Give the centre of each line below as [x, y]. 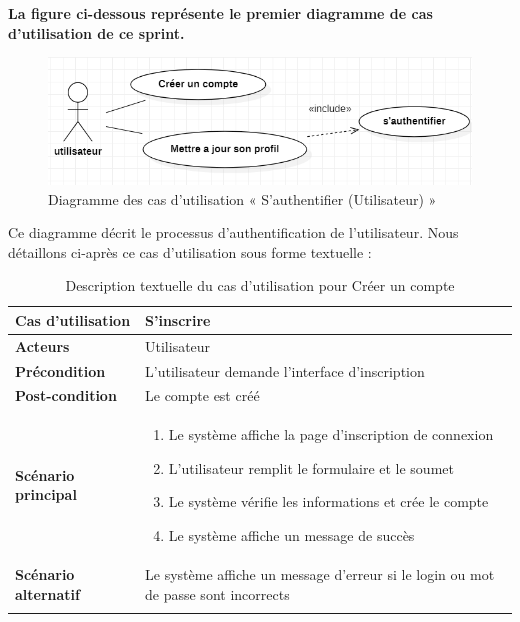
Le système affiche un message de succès [291, 535]
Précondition [60, 370]
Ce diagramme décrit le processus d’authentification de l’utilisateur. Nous [233, 232]
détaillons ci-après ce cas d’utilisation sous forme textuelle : [190, 251]
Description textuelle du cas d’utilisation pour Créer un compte [260, 285]
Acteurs [42, 345]
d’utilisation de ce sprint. [96, 32]
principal [46, 494]
